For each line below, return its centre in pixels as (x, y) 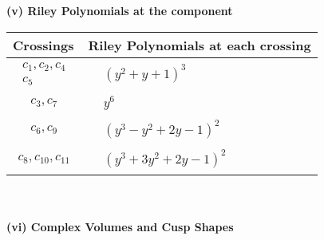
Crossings (43, 45)
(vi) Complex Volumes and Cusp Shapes (120, 226)
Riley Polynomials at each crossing (200, 45)
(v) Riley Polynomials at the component (120, 10)
